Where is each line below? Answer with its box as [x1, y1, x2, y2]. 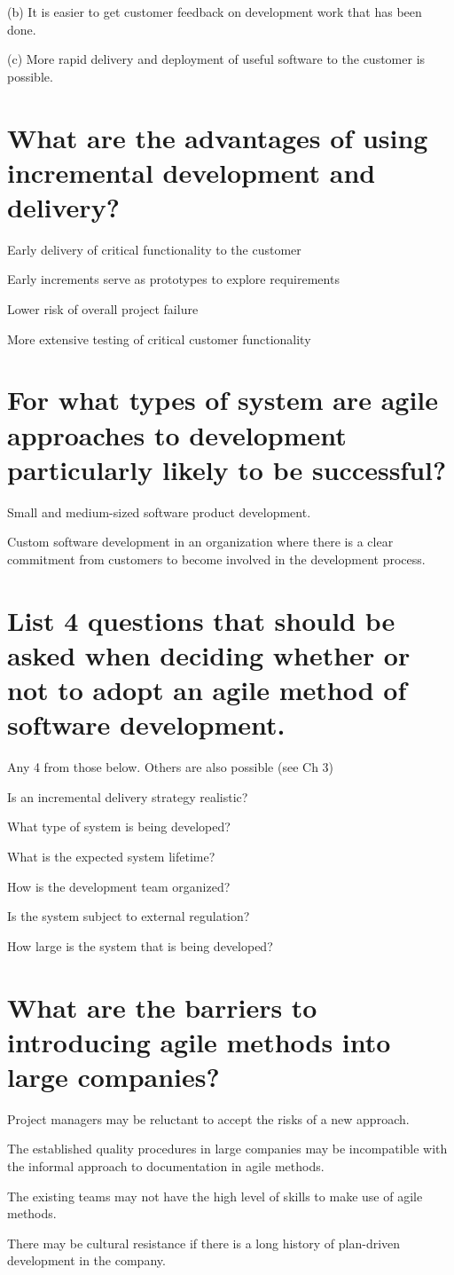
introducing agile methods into [7, 1023, 391, 1059]
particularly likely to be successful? [7, 451, 447, 487]
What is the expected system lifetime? [7, 847, 215, 865]
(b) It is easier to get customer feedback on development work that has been [7, 3, 422, 20]
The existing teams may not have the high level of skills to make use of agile [7, 1186, 423, 1205]
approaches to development [7, 416, 347, 453]
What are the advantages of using [7, 119, 428, 155]
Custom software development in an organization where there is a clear [7, 532, 394, 551]
